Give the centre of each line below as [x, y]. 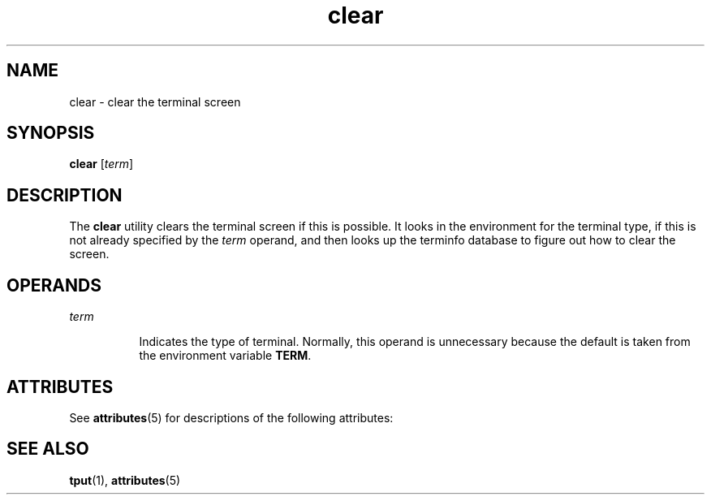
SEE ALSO [48, 449]
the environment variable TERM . [225, 356]
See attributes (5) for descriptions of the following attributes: [231, 417]
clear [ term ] [101, 164]
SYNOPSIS [51, 133]
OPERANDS [54, 285]
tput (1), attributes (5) [125, 480]
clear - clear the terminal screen [155, 101]
